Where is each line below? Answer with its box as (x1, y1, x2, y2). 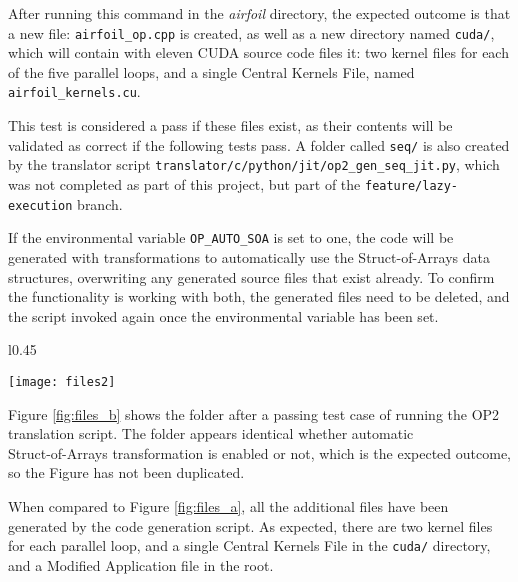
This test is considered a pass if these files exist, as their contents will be (8, 115, 453, 136)
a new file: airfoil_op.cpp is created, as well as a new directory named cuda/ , (8, 22, 495, 43)
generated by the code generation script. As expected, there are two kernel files (8, 515, 493, 536)
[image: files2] (8, 374, 116, 389)
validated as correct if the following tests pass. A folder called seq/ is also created (8, 134, 510, 155)
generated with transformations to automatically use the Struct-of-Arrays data (8, 246, 491, 267)
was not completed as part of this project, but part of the (8, 174, 361, 194)
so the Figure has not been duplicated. (8, 462, 245, 483)
